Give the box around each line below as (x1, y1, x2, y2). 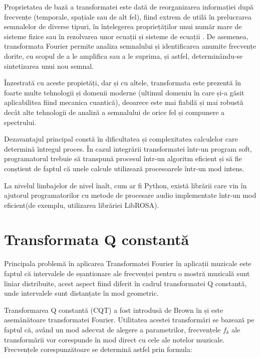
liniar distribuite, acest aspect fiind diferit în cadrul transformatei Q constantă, (4, 278, 247, 288)
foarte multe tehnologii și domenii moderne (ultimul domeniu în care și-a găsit (4, 87, 244, 97)
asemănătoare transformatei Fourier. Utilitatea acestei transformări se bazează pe (4, 314, 254, 325)
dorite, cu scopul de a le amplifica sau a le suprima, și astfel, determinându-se (4, 50, 243, 61)
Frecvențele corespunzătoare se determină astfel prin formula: (4, 344, 192, 354)
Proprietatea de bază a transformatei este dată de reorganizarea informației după (4, 2, 253, 12)
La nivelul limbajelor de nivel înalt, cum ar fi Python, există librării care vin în (4, 180, 247, 190)
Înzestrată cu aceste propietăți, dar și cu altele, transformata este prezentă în (4, 77, 241, 88)
